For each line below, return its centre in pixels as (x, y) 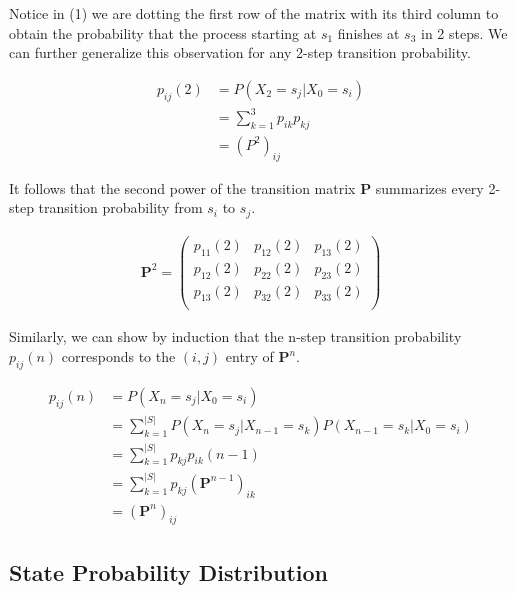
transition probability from (120, 207)
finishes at (368, 32)
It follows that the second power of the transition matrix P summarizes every (246, 187)
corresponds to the (118, 356)
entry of (249, 356)
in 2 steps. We (464, 32)
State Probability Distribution (168, 571)
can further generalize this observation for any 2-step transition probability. (240, 52)
